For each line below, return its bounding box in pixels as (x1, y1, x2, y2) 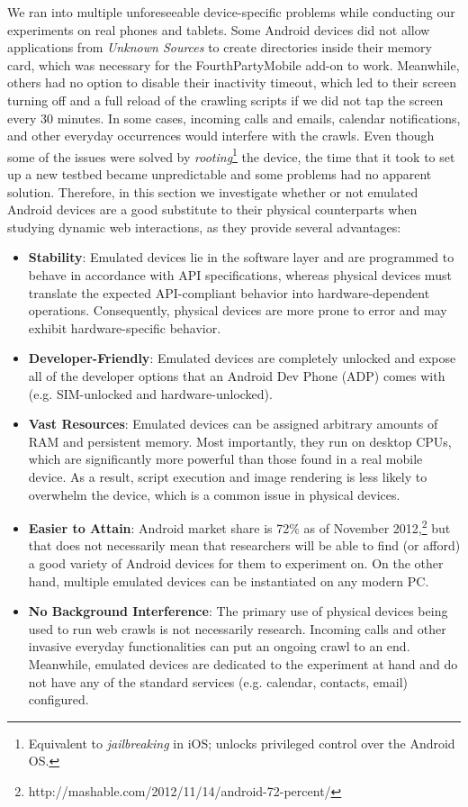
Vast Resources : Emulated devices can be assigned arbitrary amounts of (28, 414, 438, 433)
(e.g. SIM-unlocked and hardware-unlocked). (28, 384, 273, 403)
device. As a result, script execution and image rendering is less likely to (28, 467, 427, 485)
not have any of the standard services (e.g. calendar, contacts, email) (28, 672, 408, 691)
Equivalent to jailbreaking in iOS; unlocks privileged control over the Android (28, 733, 455, 752)
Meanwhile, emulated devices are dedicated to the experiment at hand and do (28, 654, 458, 673)
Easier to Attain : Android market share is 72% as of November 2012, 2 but (28, 516, 451, 537)
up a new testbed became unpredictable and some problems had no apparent (7, 165, 432, 183)
